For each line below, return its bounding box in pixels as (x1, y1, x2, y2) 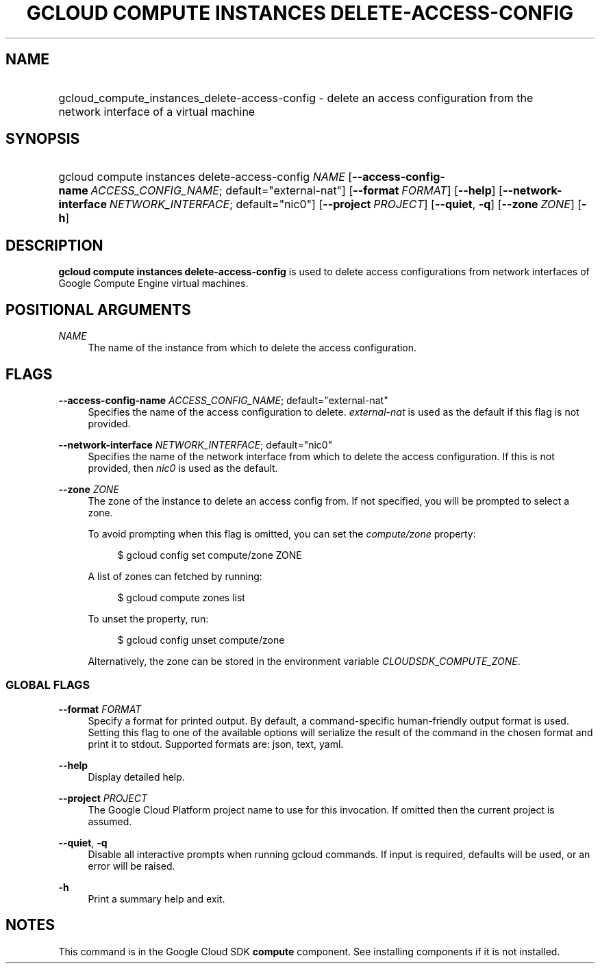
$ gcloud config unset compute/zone (117, 633, 285, 646)
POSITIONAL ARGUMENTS (5, 301, 191, 318)
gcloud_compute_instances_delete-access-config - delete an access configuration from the (58, 90, 534, 105)
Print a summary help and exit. (88, 892, 225, 905)
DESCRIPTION (5, 236, 103, 254)
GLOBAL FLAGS (5, 678, 90, 692)
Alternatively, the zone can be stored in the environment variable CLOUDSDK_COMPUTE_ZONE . (88, 655, 521, 667)
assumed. (88, 815, 132, 827)
